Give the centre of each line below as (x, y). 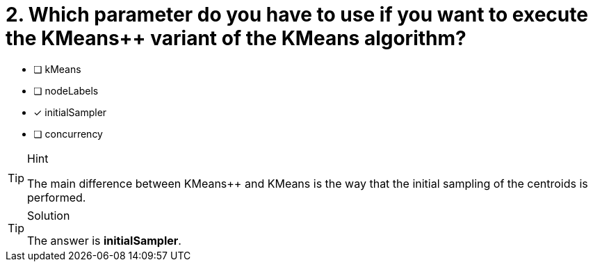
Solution (49, 215)
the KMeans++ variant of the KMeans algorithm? (236, 38)
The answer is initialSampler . (104, 240)
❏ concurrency (68, 133)
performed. (57, 197)
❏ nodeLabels (66, 90)
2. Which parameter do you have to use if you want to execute (297, 15)
